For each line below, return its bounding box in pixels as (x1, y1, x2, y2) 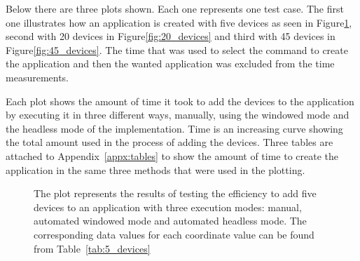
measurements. (6, 69, 69, 84)
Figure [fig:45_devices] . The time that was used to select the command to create (6, 42, 348, 57)
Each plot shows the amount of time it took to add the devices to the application (6, 93, 354, 108)
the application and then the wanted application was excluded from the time (6, 56, 335, 71)
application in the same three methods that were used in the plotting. (6, 162, 305, 177)
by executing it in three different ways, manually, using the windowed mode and (6, 107, 349, 122)
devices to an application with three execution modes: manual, (34, 199, 302, 214)
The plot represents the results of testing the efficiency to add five (34, 186, 317, 201)
